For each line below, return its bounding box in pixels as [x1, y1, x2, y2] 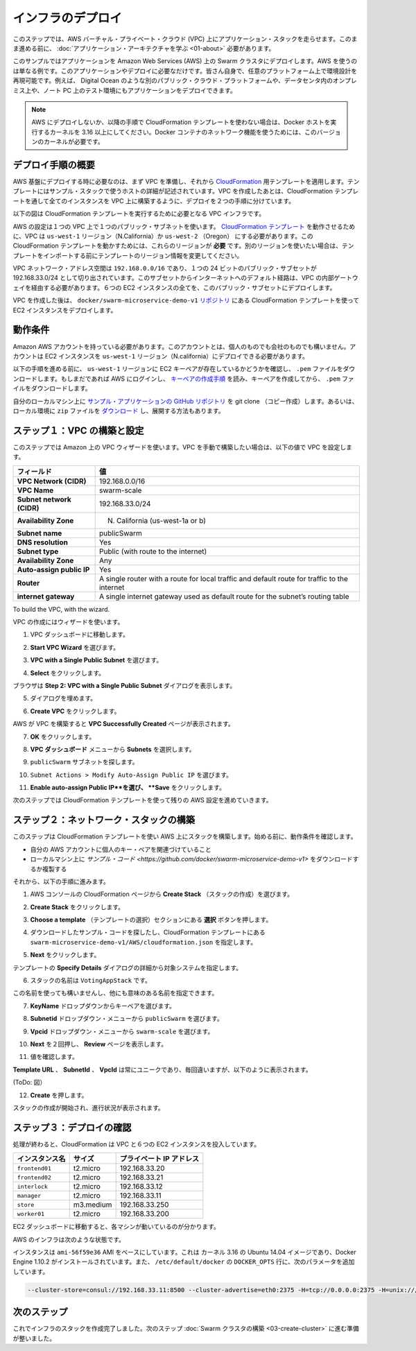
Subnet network [17, 494, 72, 504]
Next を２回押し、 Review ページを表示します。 [30, 1040, 168, 1048]
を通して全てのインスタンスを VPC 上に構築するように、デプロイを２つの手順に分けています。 [24, 196, 295, 205]
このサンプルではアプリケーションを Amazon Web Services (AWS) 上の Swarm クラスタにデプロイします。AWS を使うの [12, 57, 357, 65]
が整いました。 [12, 1334, 55, 1342]
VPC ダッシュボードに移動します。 [30, 630, 130, 639]
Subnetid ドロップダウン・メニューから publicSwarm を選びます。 [30, 1015, 223, 1023]
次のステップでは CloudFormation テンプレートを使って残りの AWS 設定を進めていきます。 [12, 796, 273, 804]
